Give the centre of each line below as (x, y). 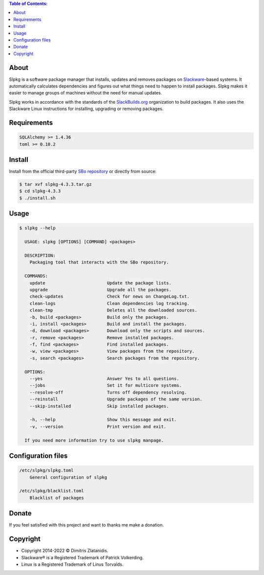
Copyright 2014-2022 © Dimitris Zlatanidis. (65, 551)
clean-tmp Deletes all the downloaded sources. (113, 310)
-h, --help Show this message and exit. (103, 420)
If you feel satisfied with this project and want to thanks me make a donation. (86, 525)
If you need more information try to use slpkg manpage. (94, 440)
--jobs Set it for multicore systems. (106, 386)
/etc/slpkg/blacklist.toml (52, 491)
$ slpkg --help (37, 228)
